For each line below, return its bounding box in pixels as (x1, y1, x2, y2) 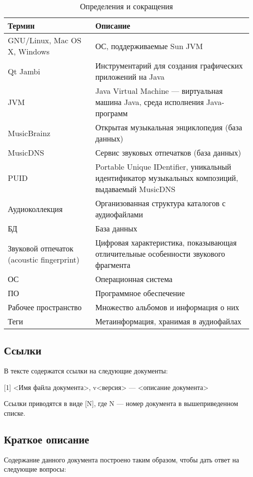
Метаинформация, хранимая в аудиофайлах (95, 316, 242, 327)
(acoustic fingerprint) (8, 253, 80, 265)
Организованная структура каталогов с (95, 197, 226, 209)
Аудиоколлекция (8, 203, 63, 214)
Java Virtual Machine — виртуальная (95, 85, 223, 96)
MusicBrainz (8, 127, 51, 139)
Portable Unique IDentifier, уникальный (95, 161, 232, 172)
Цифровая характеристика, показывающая (95, 237, 237, 248)
